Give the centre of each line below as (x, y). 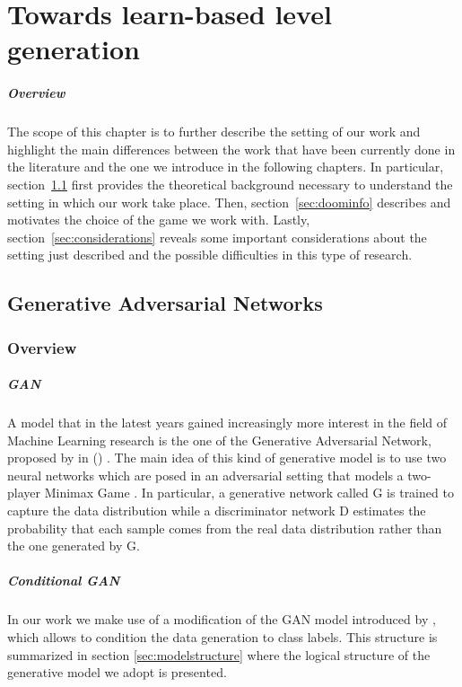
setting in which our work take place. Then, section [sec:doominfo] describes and (229, 202)
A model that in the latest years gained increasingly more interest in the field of (227, 423)
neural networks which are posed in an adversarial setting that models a (205, 475)
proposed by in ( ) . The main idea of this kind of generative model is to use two (227, 458)
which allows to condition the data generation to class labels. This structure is (222, 636)
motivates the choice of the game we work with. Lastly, (159, 220)
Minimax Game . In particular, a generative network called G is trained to (249, 493)
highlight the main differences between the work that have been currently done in (231, 149)
